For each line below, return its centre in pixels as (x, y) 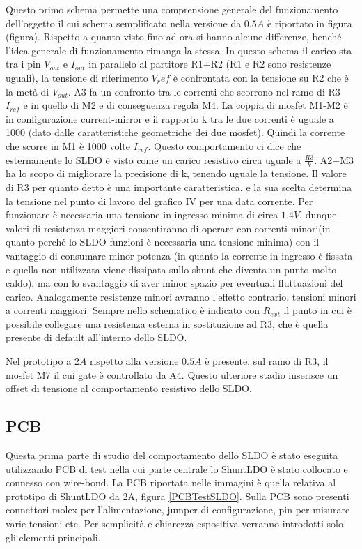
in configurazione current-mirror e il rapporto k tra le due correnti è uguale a (170, 118)
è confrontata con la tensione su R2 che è (261, 77)
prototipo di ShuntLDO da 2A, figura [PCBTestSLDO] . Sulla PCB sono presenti (178, 496)
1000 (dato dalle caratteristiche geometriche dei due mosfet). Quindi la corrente (175, 132)
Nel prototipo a (39, 361)
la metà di (27, 91)
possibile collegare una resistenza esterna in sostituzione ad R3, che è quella (167, 323)
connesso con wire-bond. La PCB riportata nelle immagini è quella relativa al (171, 482)
